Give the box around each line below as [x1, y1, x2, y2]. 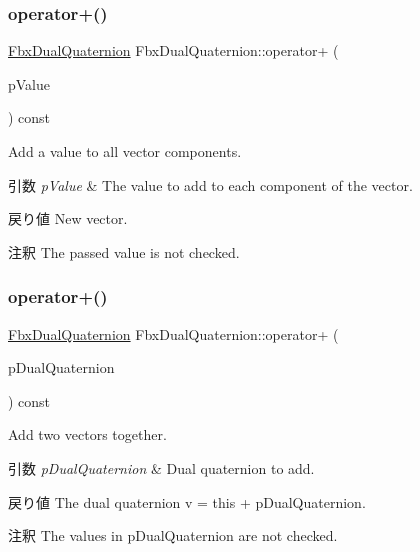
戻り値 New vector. [8, 208, 128, 229]
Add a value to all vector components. [8, 141, 242, 161]
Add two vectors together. [8, 424, 167, 445]
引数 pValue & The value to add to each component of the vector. [8, 174, 413, 195]
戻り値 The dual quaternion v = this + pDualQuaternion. [8, 491, 366, 512]
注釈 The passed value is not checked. [8, 241, 240, 262]
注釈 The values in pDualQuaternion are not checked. [8, 525, 338, 546]
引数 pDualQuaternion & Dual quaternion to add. [8, 457, 315, 478]
